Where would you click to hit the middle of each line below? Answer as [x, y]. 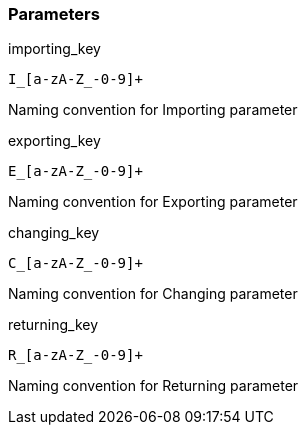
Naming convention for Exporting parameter [153, 202]
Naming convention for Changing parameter [153, 294]
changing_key [54, 233]
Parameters [54, 14]
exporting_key [54, 141]
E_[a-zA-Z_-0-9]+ [75, 171]
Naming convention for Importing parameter [153, 110]
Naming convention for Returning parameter [153, 386]
